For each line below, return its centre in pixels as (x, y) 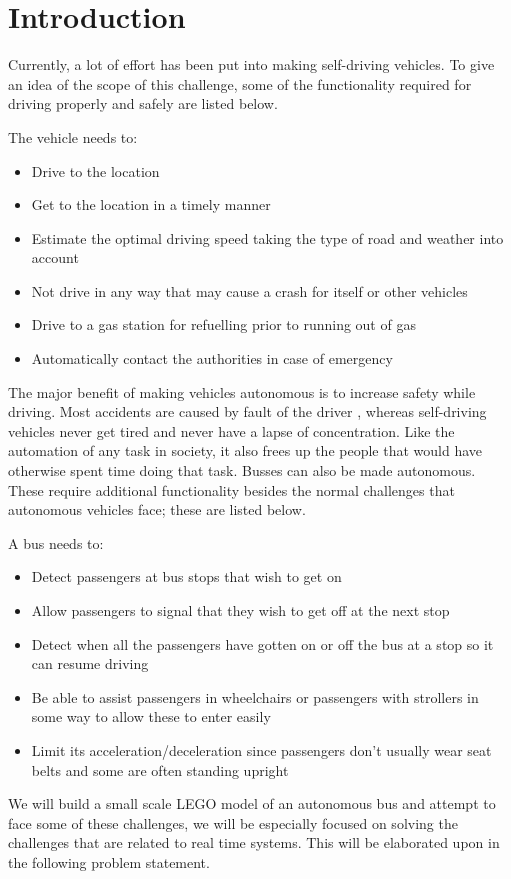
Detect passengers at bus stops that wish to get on (186, 576)
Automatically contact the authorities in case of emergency (212, 358)
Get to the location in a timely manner (151, 204)
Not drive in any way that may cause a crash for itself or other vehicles (249, 290)
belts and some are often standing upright (160, 769)
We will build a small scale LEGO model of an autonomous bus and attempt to (252, 803)
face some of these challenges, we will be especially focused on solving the (233, 822)
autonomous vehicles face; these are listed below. (157, 509)
